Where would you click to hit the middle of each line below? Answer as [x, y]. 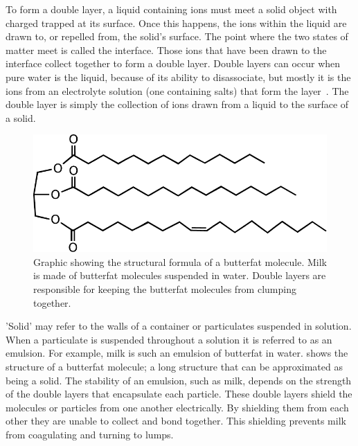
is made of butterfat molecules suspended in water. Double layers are [180, 275]
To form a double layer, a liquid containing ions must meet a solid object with [171, 9]
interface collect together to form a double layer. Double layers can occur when [173, 63]
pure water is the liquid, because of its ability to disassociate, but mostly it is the [178, 77]
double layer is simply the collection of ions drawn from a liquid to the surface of [177, 104]
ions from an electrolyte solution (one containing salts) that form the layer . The [177, 90]
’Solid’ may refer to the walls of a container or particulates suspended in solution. [179, 326]
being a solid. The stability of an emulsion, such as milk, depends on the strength [179, 380]
